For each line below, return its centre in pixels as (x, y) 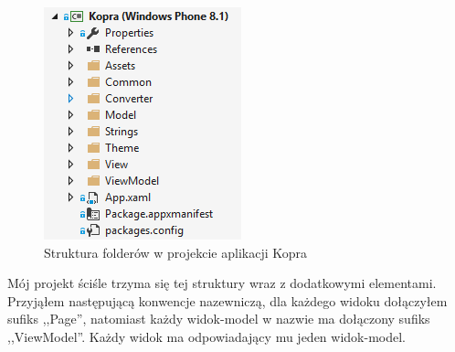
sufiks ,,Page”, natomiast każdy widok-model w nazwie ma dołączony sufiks (219, 319)
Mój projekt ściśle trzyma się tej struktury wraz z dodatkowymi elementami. (222, 283)
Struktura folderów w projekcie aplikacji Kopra (176, 252)
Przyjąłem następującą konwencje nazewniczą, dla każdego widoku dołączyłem (227, 300)
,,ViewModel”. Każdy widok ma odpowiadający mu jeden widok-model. (206, 336)
